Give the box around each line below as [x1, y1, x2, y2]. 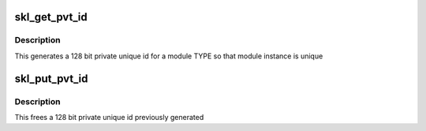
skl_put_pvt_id [14, 72, 88, 85]
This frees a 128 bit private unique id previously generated [14, 112, 204, 122]
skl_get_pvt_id [14, 10, 88, 24]
